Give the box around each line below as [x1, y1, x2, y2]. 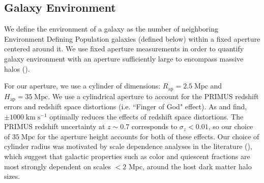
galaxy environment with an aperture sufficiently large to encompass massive [4, 53, 244, 64]
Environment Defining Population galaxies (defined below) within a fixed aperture [4, 33, 260, 44]
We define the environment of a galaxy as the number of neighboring [4, 23, 218, 34]
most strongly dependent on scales [4, 161, 111, 171]
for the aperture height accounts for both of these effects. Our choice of [37, 131, 259, 141]
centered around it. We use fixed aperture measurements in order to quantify [4, 43, 244, 54]
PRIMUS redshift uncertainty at [4, 121, 105, 132]
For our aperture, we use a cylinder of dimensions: [4, 80, 161, 91]
